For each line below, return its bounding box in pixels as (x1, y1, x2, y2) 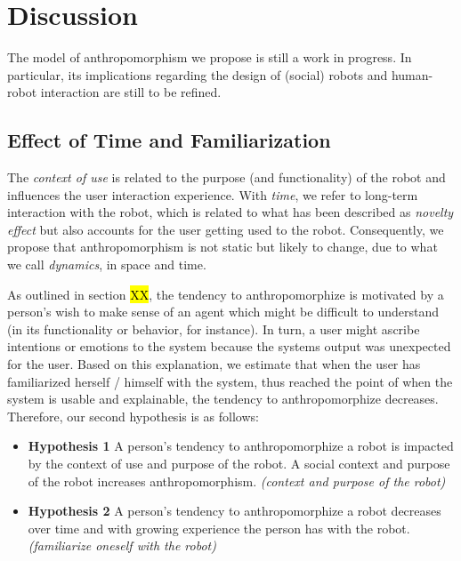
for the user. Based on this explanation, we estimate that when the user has (7, 355, 421, 373)
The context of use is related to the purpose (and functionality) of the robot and (7, 168, 446, 187)
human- (391, 65, 433, 84)
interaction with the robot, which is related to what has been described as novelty (7, 203, 454, 221)
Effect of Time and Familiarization (7, 126, 331, 154)
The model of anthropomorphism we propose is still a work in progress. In (7, 48, 412, 67)
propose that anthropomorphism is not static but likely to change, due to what (7, 237, 438, 256)
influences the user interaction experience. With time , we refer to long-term (7, 185, 418, 204)
